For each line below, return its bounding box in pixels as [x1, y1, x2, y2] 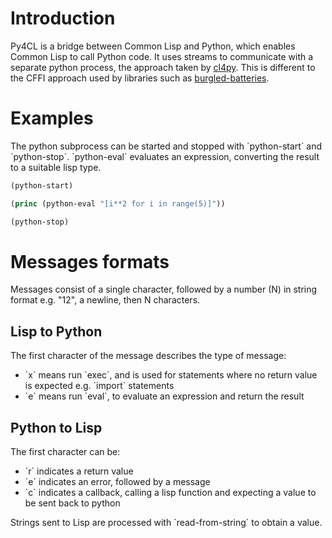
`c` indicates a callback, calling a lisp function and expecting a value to [24, 487, 317, 499]
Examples [10, 107, 94, 130]
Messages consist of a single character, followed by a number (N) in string [10, 283, 318, 296]
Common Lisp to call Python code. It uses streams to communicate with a [10, 50, 314, 62]
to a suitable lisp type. [10, 161, 102, 173]
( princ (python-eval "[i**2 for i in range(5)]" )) [10, 198, 226, 209]
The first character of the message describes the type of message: [10, 350, 287, 362]
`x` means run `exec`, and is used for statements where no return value [24, 369, 318, 381]
